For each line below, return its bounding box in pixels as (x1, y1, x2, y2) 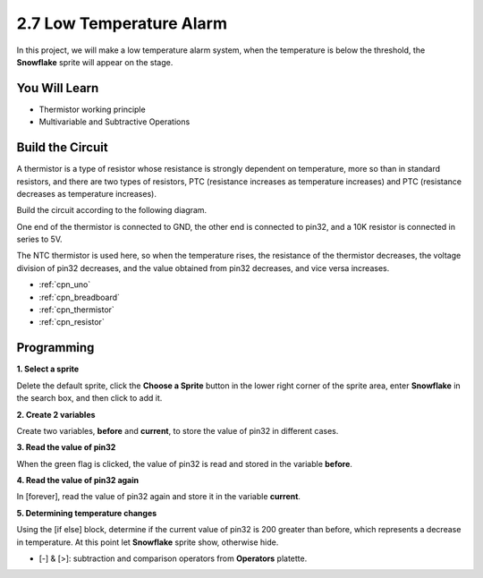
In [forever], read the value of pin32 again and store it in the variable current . (16, 491, 301, 502)
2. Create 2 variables (16, 409, 96, 420)
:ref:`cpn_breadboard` (38, 292, 121, 302)
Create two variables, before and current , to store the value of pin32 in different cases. (16, 425, 339, 436)
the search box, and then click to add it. (16, 393, 163, 404)
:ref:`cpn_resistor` (38, 317, 105, 327)
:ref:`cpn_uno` (38, 279, 91, 290)
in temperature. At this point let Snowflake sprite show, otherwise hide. (16, 537, 279, 548)
